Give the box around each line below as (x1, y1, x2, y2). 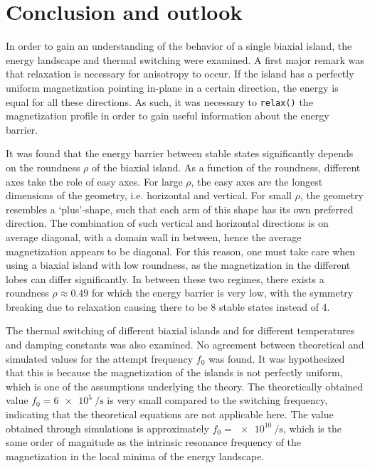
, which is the (282, 420, 342, 435)
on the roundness (6, 159, 80, 174)
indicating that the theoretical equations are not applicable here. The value (6, 407, 334, 422)
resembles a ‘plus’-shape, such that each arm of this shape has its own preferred (6, 201, 354, 216)
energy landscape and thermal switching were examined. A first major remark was (6, 52, 364, 67)
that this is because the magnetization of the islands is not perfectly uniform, (6, 365, 343, 380)
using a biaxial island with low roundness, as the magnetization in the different (6, 257, 351, 272)
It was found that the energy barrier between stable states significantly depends (6, 146, 354, 161)
